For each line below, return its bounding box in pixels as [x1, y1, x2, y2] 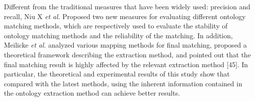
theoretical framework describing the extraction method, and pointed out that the [4, 49, 251, 59]
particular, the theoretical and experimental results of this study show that [4, 69, 230, 79]
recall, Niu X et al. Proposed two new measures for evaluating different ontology [4, 11, 246, 21]
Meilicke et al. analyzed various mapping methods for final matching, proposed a [4, 40, 247, 50]
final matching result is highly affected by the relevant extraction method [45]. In [4, 59, 248, 69]
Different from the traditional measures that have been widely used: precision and [4, 1, 251, 11]
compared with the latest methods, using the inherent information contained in [4, 78, 242, 88]
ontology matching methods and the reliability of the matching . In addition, [4, 30, 233, 40]
